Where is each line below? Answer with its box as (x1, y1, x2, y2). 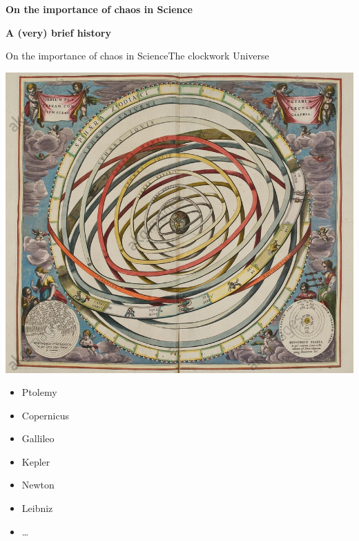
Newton (21, 477, 55, 492)
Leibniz (21, 501, 53, 515)
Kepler (21, 454, 50, 468)
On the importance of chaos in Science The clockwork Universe (6, 48, 269, 63)
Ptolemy (21, 385, 57, 399)
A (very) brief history (6, 25, 111, 39)
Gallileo (21, 431, 55, 446)
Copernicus (21, 408, 69, 422)
